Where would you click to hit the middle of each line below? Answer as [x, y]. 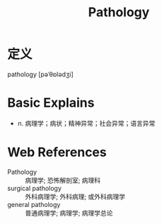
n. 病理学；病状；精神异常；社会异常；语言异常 [86, 123]
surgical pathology [35, 188]
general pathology [34, 204]
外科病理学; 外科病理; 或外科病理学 [75, 196]
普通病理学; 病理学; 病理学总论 [69, 213]
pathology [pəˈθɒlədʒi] [41, 74]
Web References [57, 152]
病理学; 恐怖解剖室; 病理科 [63, 180]
